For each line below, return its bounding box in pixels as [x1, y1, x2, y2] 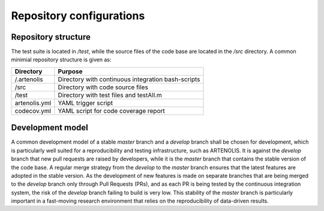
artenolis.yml [14, 99, 52, 107]
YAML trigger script [58, 99, 113, 107]
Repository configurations [11, 9, 145, 22]
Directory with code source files [58, 83, 148, 91]
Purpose [58, 67, 83, 75]
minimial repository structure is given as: [11, 56, 112, 63]
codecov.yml [14, 106, 51, 115]
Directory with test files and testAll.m [58, 91, 162, 99]
